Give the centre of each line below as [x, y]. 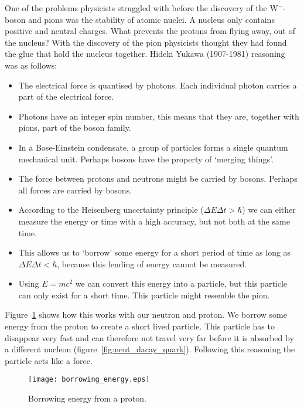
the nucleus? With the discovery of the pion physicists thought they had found [146, 42]
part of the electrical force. [66, 96]
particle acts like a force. [49, 360]
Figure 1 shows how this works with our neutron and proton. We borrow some [146, 314]
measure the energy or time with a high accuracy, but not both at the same [154, 221]
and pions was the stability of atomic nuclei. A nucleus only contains [151, 19]
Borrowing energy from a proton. [87, 398]
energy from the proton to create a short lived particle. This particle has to [140, 326]
